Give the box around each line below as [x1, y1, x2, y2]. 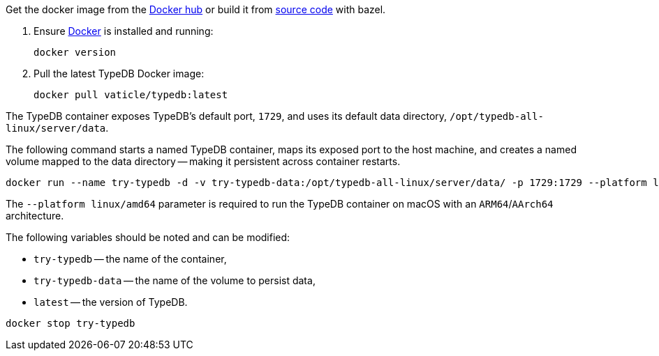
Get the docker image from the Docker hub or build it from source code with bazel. [6, 3, 386, 15]
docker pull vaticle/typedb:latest [34, 89, 228, 100]
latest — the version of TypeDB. [34, 296, 188, 308]
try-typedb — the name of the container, [34, 253, 227, 265]
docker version [34, 47, 117, 58]
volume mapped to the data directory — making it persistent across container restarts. [6, 155, 401, 167]
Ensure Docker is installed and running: [34, 25, 214, 37]
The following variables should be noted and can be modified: [6, 231, 290, 243]
